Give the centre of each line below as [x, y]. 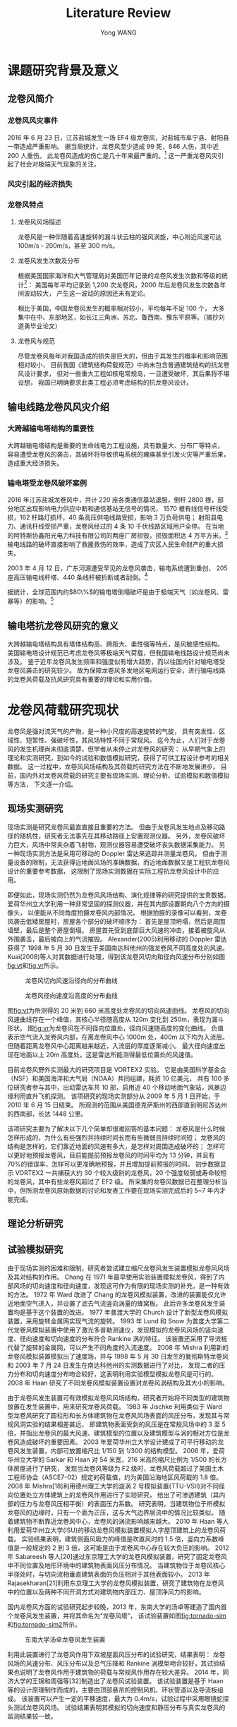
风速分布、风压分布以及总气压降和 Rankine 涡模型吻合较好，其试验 [123, 1663]
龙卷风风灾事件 [33, 121]
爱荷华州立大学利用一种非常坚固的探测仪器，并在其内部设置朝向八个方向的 [115, 903]
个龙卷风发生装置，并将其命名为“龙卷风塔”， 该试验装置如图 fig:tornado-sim [117, 1615]
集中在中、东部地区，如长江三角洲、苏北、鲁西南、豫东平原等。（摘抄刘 [121, 317]
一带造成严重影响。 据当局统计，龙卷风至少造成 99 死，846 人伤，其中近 [113, 146]
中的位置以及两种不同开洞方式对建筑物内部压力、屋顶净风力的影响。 [106, 1591]
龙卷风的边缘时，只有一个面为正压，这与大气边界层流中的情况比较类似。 [112, 1512]
